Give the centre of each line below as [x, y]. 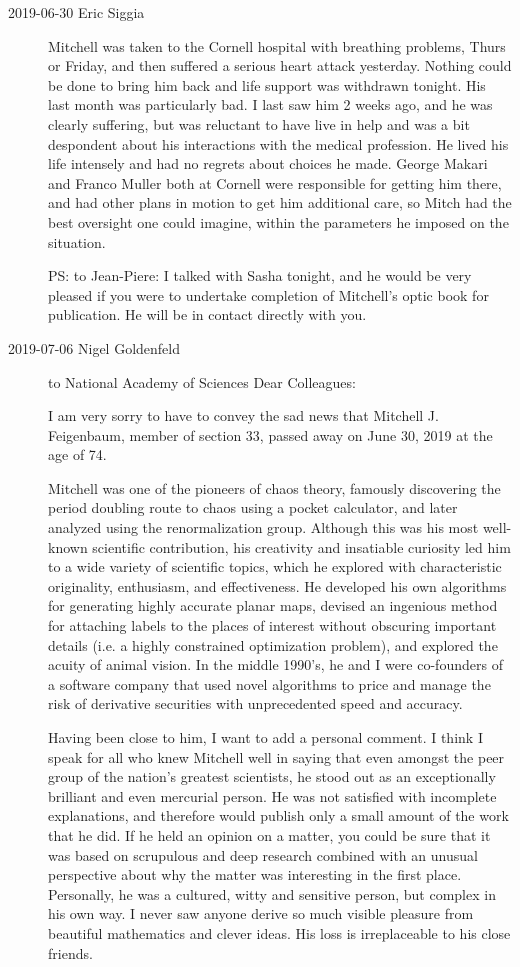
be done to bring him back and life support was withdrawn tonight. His [267, 84]
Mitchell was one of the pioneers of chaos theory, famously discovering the [274, 487]
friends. [70, 952]
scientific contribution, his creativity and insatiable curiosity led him [301, 546]
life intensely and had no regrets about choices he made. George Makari [268, 163]
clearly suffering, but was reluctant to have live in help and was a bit [259, 123]
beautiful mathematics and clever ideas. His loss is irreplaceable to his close [279, 932]
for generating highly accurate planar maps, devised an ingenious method [273, 605]
